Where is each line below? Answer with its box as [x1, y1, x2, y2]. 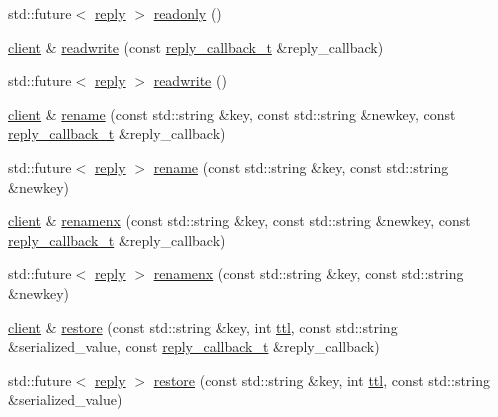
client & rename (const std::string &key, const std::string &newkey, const [8, 103, 456, 124]
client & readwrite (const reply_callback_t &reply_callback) [8, 36, 384, 57]
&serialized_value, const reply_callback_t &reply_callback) [8, 336, 380, 357]
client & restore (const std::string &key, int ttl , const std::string [8, 316, 398, 337]
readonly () [153, 3, 222, 23]
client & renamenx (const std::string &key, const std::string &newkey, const [8, 210, 471, 231]
